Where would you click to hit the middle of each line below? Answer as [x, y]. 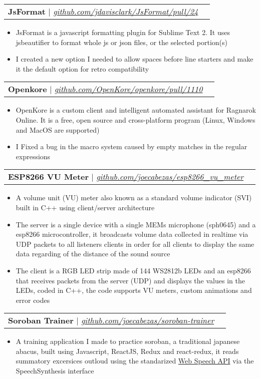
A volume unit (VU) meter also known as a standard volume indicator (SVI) [134, 198]
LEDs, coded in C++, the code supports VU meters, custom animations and [134, 290]
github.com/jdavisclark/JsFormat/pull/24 [126, 11]
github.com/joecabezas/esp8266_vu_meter [170, 177]
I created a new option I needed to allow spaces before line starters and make [135, 59]
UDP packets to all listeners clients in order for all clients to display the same [135, 244]
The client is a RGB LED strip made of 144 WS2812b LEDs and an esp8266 [133, 270]
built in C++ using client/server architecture [85, 207]
